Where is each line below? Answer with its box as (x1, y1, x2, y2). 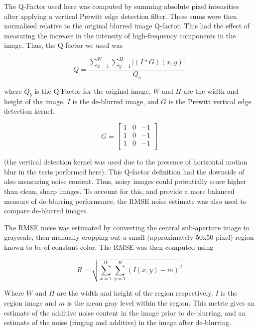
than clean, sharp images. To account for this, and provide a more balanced (4, 185, 235, 196)
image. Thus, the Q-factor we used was (4, 40, 123, 50)
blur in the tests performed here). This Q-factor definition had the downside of (4, 166, 245, 176)
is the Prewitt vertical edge (168, 96, 252, 106)
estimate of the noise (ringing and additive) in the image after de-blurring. (4, 317, 232, 328)
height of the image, (4, 96, 65, 106)
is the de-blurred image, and (72, 96, 159, 106)
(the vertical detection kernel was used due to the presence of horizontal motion (4, 157, 248, 167)
